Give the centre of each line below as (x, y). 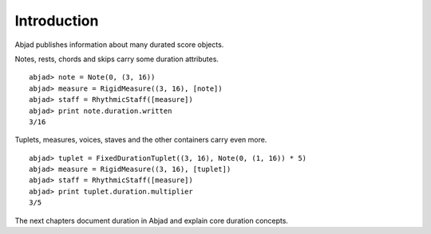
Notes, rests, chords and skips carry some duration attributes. (117, 59)
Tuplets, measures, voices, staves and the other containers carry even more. (141, 140)
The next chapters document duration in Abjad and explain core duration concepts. (152, 220)
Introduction (57, 21)
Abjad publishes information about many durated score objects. (119, 45)
